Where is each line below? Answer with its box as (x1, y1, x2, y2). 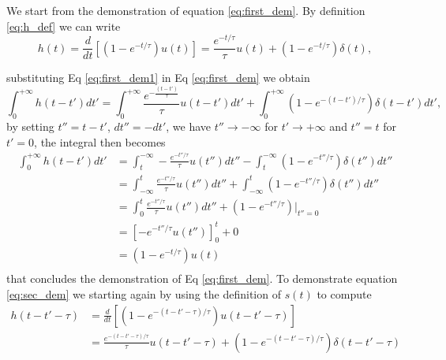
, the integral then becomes (34, 133, 166, 150)
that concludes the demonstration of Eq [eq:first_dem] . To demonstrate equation (6, 270, 398, 287)
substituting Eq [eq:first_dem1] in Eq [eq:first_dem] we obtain (6, 69, 310, 86)
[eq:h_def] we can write (6, 17, 121, 34)
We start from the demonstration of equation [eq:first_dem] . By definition (6, 2, 365, 18)
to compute (317, 286, 372, 302)
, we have (166, 118, 211, 135)
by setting (6, 118, 54, 135)
